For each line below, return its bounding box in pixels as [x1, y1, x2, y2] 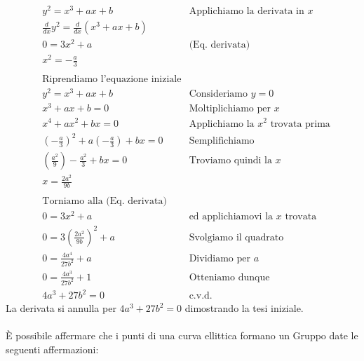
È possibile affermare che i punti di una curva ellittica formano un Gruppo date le [6, 328, 358, 343]
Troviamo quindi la [189, 156, 272, 166]
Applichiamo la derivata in [189, 6, 304, 17]
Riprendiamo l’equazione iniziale [42, 74, 182, 85]
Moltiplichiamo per [189, 104, 271, 114]
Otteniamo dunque [189, 272, 270, 282]
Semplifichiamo [189, 136, 255, 147]
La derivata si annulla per [6, 301, 116, 315]
